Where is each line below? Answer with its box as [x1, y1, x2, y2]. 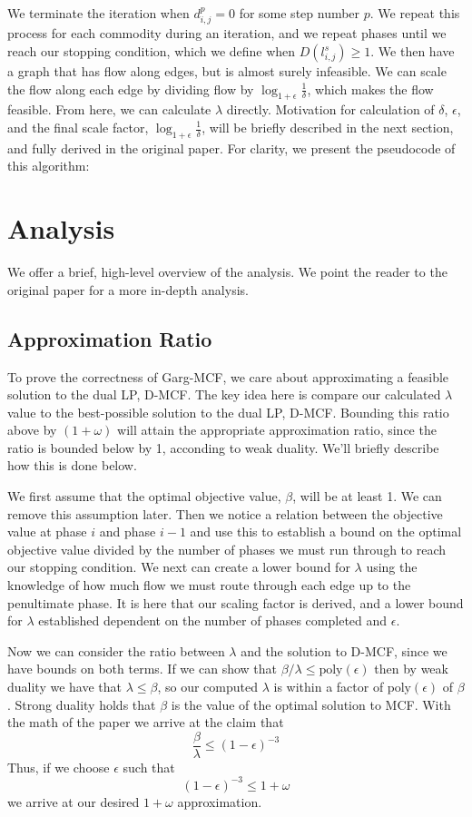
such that [123, 757, 175, 776]
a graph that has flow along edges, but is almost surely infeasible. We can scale [7, 62, 447, 81]
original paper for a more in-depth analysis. [7, 280, 249, 299]
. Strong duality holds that [7, 694, 156, 714]
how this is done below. [7, 456, 137, 475]
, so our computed [157, 677, 258, 695]
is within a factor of [273, 677, 384, 695]
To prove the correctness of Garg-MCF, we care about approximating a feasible [7, 367, 449, 386]
